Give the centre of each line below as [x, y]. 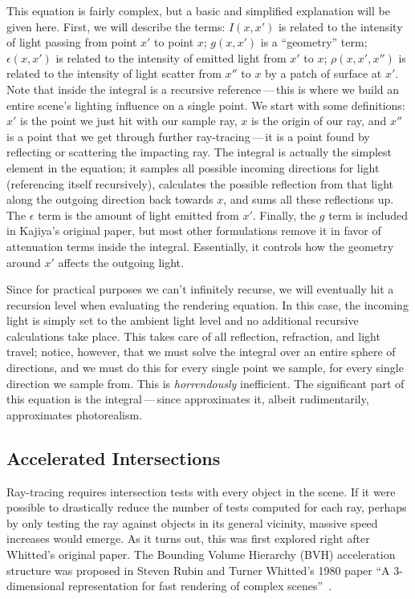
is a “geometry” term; [314, 42]
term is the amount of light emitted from [138, 215]
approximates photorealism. [75, 414]
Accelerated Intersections [114, 457]
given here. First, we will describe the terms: [116, 26]
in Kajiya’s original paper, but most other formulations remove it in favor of [194, 231]
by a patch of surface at [323, 73]
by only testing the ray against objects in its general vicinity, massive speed [192, 522]
